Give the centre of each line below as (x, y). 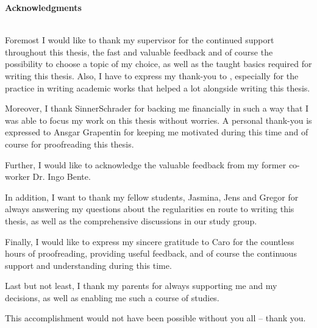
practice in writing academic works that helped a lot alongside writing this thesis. (158, 87)
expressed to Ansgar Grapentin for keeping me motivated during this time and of (157, 132)
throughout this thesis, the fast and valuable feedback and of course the (139, 52)
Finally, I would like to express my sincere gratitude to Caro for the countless (150, 241)
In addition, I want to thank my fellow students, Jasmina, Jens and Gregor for (152, 197)
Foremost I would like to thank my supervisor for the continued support (140, 40)
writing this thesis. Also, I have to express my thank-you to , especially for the (152, 75)
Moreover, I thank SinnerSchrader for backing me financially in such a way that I (157, 108)
